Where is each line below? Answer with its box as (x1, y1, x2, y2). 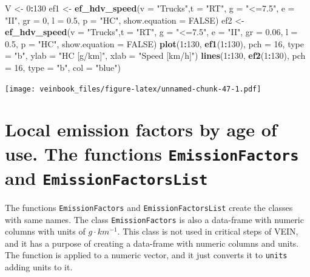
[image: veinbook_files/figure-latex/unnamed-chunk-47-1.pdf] (5, 84, 261, 93)
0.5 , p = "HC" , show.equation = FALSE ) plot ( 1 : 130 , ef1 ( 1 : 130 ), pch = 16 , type (5, 37, 304, 50)
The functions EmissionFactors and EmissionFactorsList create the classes (5, 201, 293, 213)
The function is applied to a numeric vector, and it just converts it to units (5, 249, 288, 261)
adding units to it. (5, 261, 73, 273)
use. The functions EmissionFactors (5, 141, 299, 165)
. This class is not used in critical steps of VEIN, (117, 225, 298, 238)
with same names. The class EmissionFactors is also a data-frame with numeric (5, 213, 304, 225)
